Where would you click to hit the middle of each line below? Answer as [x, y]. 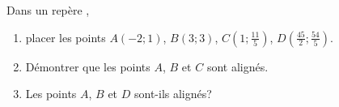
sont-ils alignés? [173, 94]
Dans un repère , [48, 10]
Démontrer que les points [88, 66]
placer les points [66, 37]
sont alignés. [237, 66]
